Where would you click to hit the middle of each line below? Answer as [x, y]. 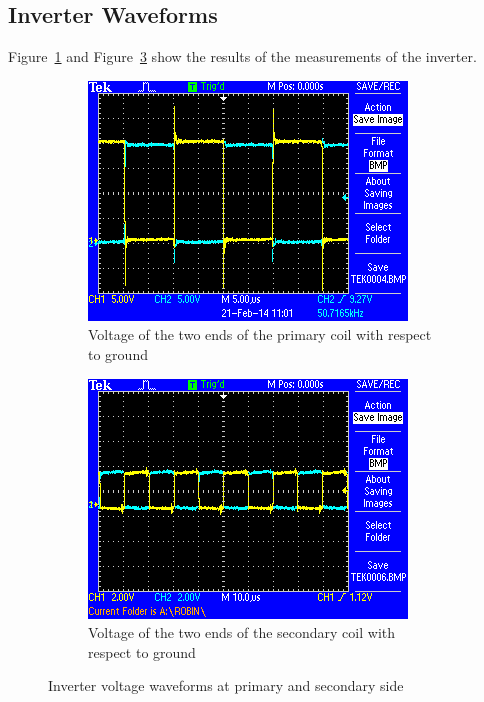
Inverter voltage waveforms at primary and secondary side [226, 685]
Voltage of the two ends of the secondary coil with [242, 632]
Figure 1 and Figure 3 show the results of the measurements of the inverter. [242, 56]
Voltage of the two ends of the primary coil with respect [260, 334]
